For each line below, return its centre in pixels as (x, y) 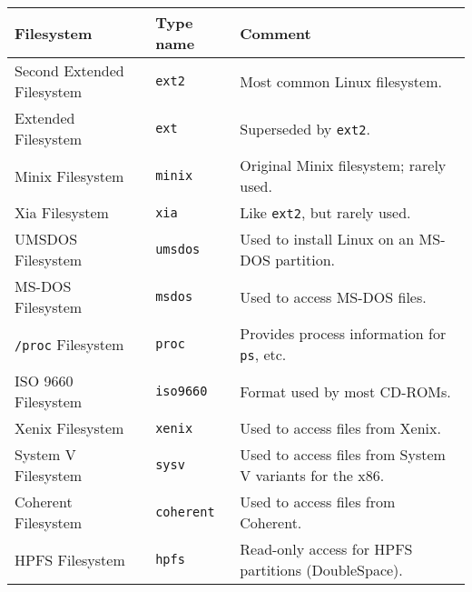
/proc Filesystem (69, 344)
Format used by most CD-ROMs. (345, 391)
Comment (275, 33)
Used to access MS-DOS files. (333, 296)
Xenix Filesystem (69, 428)
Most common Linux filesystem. (341, 81)
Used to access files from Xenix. (340, 428)
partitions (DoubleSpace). (321, 570)
